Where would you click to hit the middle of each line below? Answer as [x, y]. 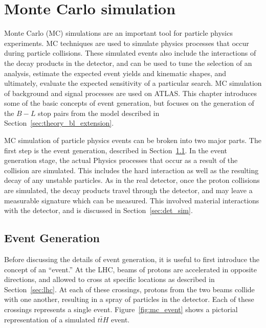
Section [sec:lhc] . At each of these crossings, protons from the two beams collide [129, 289]
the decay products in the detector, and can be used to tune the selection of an [128, 63]
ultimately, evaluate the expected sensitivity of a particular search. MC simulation [133, 83]
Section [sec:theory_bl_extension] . [59, 123]
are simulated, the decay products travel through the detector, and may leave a [128, 190]
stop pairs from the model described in [99, 113]
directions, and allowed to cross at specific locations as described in [109, 279]
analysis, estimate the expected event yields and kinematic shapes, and [115, 73]
